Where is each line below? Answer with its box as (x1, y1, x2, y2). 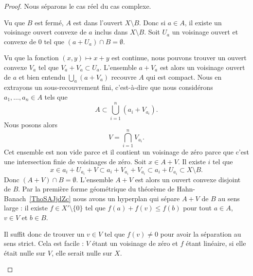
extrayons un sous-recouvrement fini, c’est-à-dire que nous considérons (4, 82, 213, 92)
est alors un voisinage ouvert (160, 62, 245, 72)
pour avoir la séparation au (160, 228, 241, 239)
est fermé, (35, 17, 64, 27)
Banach (4, 193, 26, 203)
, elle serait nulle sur (52, 247, 112, 258)
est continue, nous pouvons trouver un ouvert (111, 52, 247, 63)
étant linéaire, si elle (185, 238, 246, 248)
